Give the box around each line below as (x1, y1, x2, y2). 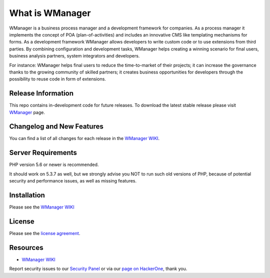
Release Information (9, 89, 74, 97)
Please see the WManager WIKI (9, 204, 74, 210)
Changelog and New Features (9, 122, 103, 131)
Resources (9, 243, 43, 252)
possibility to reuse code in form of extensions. (9, 76, 106, 82)
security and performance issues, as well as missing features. (9, 178, 137, 184)
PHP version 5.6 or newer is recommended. (9, 161, 99, 167)
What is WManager (9, 7, 91, 18)
